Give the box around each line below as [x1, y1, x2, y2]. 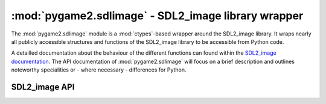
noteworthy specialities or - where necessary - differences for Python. [11, 66, 187, 73]
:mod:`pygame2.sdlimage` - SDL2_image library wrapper [11, 9, 304, 22]
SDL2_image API [11, 82, 75, 92]
